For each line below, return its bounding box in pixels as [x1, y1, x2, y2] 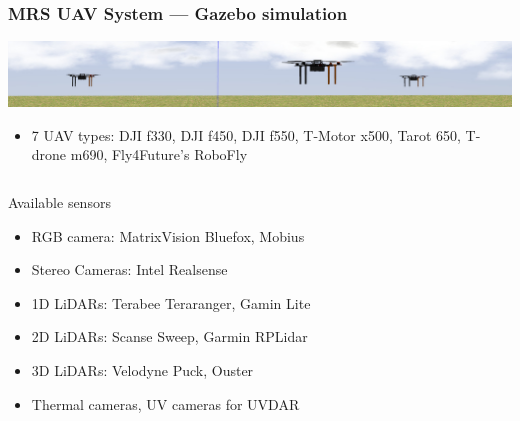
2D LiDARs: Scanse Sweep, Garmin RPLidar [31, 326, 308, 347]
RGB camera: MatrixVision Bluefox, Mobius [31, 225, 305, 246]
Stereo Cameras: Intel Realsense [31, 259, 228, 280]
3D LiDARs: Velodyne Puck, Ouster [31, 359, 254, 380]
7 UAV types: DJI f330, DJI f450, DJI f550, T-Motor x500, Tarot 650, [31, 124, 461, 145]
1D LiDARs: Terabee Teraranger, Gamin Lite [31, 292, 311, 313]
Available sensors [8, 191, 111, 212]
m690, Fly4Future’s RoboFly [70, 144, 248, 165]
